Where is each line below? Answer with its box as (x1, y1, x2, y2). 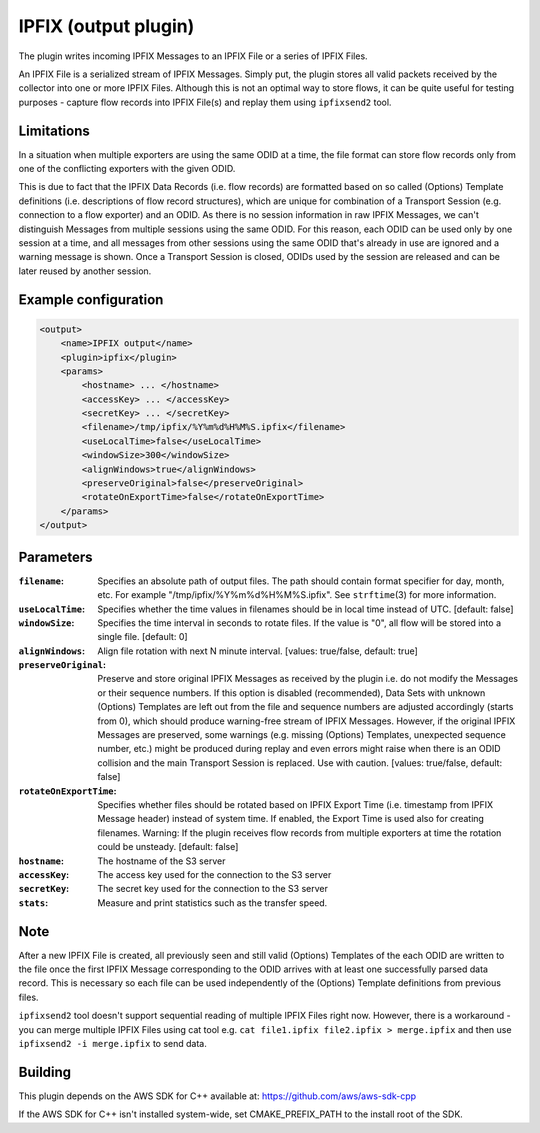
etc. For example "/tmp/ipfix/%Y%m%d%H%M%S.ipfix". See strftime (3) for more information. (97, 589, 497, 601)
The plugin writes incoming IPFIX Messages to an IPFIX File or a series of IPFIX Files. (18, 50, 369, 62)
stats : (18, 896, 49, 909)
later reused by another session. (18, 265, 152, 277)
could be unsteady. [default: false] (97, 841, 239, 853)
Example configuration (18, 291, 164, 308)
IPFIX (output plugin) (18, 15, 195, 37)
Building (18, 1063, 72, 1080)
